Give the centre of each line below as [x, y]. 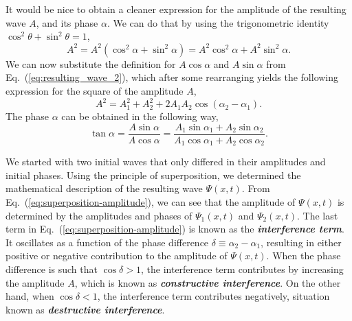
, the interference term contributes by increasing [242, 269]
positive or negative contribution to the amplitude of [117, 255]
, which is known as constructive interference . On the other [208, 282]
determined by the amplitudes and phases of [99, 215]
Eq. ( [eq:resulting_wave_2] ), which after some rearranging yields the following [172, 77]
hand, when [30, 296]
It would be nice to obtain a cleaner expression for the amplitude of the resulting [176, 9]
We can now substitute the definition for [91, 63]
